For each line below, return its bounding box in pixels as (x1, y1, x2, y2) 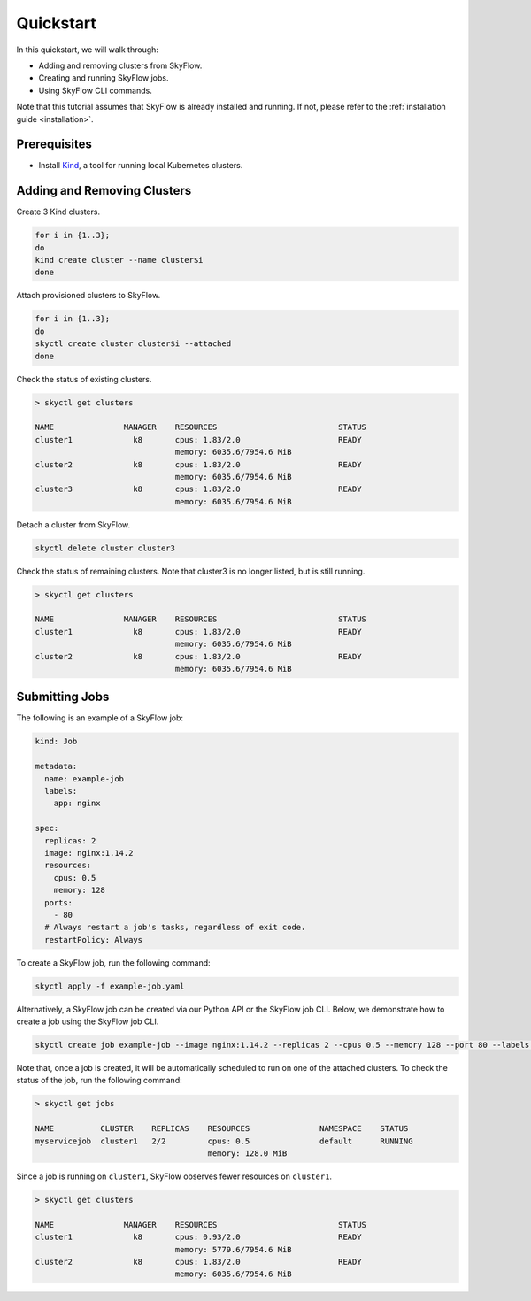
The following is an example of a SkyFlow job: (16, 712, 184, 723)
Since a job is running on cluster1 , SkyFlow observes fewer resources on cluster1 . (16, 1171, 332, 1182)
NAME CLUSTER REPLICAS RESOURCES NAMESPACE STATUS (35, 1124, 409, 1134)
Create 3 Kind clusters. (16, 206, 101, 217)
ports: (44, 897, 73, 907)
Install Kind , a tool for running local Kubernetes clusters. (38, 160, 243, 171)
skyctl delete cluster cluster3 (35, 543, 176, 553)
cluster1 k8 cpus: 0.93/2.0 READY (35, 1232, 362, 1243)
